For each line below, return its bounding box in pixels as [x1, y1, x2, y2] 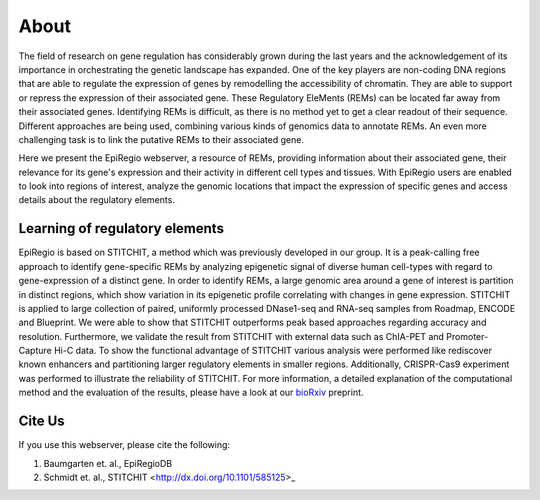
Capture [18, 345, 52, 357]
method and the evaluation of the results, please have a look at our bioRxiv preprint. [18, 386, 364, 399]
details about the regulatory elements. [18, 194, 175, 206]
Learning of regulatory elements [18, 220, 225, 237]
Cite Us [18, 413, 65, 430]
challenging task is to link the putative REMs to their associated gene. [18, 133, 305, 145]
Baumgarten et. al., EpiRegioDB [43, 457, 173, 469]
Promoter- [446, 330, 489, 342]
